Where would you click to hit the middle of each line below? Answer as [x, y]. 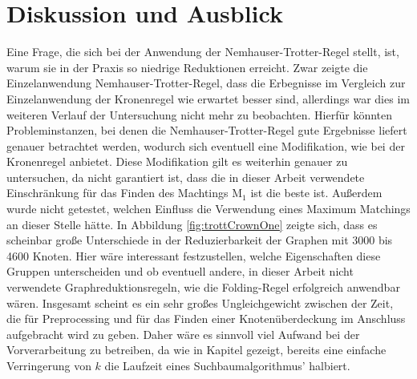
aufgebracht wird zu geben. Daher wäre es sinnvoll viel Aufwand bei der [183, 334]
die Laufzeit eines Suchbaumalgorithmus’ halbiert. [227, 365]
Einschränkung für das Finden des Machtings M [125, 193]
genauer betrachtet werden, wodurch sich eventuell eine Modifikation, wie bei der [206, 145]
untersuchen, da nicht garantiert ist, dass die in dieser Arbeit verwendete [186, 177]
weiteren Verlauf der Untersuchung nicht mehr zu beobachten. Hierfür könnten [200, 114]
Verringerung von [49, 365]
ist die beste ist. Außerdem [316, 193]
